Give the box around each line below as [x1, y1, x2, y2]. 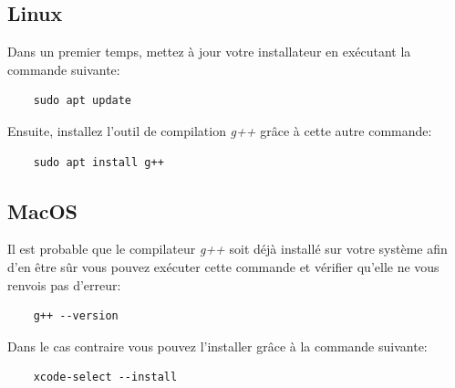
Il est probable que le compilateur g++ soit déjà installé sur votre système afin [7, 239, 448, 258]
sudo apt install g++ [33, 155, 164, 169]
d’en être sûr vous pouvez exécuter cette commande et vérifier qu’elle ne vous [7, 257, 439, 276]
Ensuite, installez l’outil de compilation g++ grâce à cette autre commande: [7, 121, 432, 140]
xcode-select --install [33, 371, 178, 384]
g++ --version [33, 309, 119, 323]
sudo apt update [33, 94, 132, 108]
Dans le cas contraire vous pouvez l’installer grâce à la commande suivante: [7, 336, 428, 355]
